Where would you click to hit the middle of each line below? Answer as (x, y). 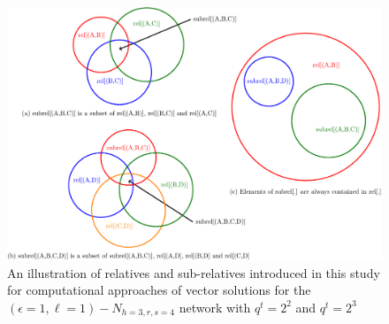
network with (215, 307)
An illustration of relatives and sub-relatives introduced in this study (194, 272)
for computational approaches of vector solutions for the (159, 290)
